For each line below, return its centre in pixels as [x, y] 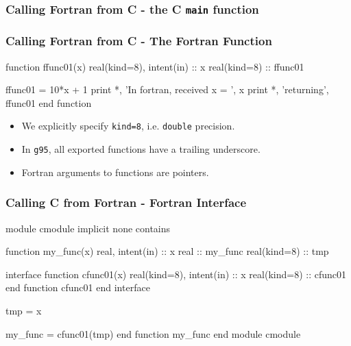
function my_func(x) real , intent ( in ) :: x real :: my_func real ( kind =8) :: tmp [167, 251]
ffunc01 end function [49, 102]
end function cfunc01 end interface [78, 287]
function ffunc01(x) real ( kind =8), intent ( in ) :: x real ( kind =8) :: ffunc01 [155, 66]
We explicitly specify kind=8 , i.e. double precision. [128, 126]
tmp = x [24, 310]
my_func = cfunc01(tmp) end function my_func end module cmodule [153, 333]
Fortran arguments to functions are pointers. [115, 172]
